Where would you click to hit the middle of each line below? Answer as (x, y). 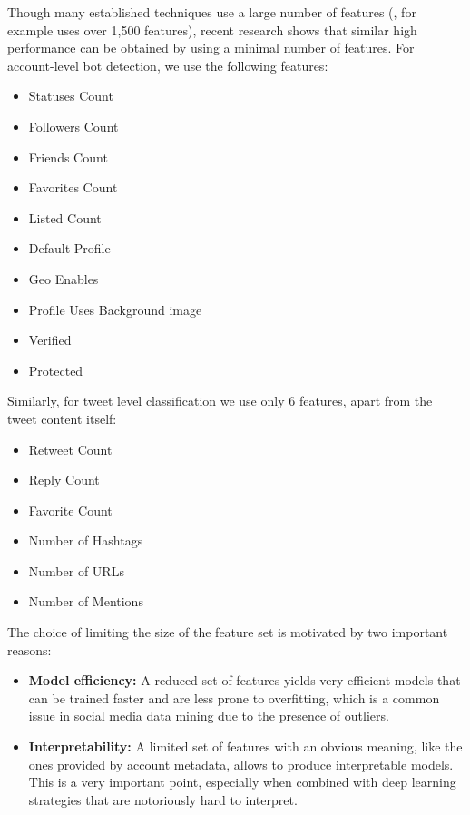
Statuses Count (71, 96)
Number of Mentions (86, 601)
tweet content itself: (62, 418)
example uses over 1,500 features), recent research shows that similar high (212, 29)
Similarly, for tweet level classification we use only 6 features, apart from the (220, 401)
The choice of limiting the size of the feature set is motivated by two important (228, 632)
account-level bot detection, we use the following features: (168, 65)
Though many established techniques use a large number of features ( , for (212, 12)
